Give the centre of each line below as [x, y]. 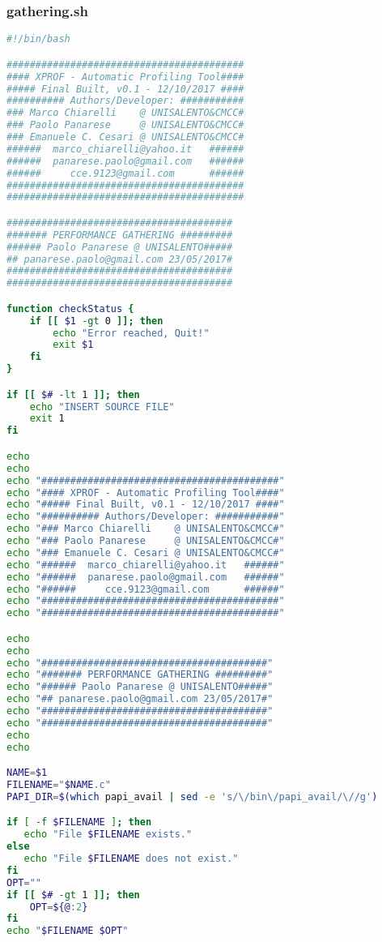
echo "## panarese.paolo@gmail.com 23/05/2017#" [140, 699]
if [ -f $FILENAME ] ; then [79, 822]
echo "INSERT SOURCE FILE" [102, 407]
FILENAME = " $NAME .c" [59, 785]
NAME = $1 [27, 773]
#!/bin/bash [38, 39]
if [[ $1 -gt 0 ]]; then [96, 321]
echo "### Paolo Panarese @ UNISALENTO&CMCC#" [146, 541]
